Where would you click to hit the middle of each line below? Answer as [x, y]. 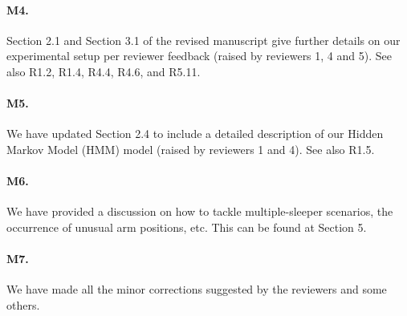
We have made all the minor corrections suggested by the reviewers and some [197, 289]
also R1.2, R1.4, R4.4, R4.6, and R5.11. [104, 71]
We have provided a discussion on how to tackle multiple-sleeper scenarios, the [200, 211]
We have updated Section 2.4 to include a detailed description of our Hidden [195, 134]
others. [23, 304]
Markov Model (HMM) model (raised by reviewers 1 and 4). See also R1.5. [191, 149]
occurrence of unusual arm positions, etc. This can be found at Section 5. [187, 227]
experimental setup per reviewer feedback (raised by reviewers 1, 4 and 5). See [199, 56]
